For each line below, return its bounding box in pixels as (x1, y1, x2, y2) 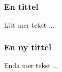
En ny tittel (4, 40, 52, 53)
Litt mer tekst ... (4, 20, 55, 30)
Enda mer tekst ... (4, 60, 59, 71)
